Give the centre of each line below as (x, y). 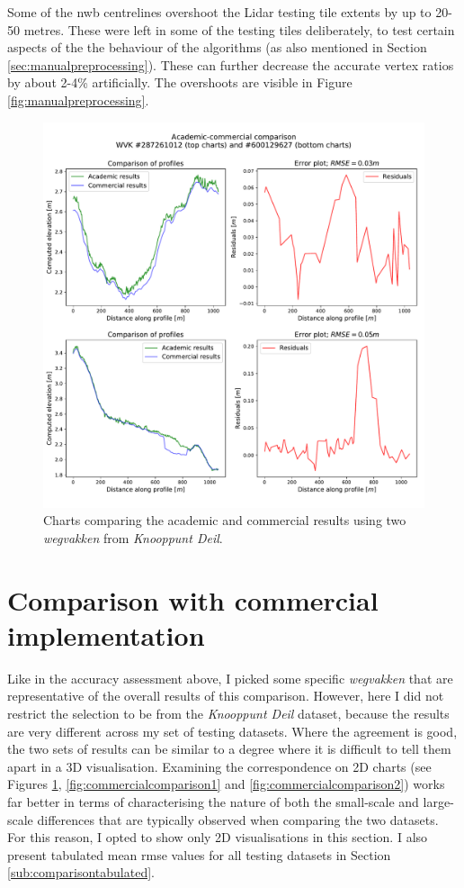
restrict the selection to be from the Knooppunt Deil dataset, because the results (228, 714)
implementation (106, 634)
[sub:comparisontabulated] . (81, 872)
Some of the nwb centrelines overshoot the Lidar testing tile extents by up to (219, 12)
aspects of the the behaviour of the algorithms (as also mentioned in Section (217, 47)
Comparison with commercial (193, 599)
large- (438, 801)
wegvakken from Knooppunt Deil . (133, 537)
